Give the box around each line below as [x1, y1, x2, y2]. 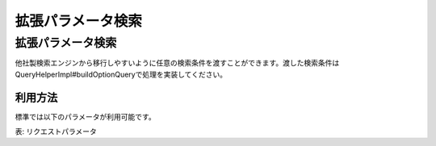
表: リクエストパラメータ [15, 127, 97, 136]
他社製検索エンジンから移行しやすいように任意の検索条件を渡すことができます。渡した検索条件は [15, 58, 340, 68]
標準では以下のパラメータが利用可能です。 [15, 111, 157, 121]
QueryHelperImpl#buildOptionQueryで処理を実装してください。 [15, 69, 228, 79]
